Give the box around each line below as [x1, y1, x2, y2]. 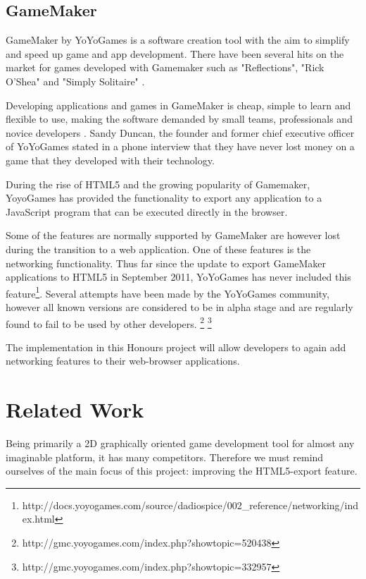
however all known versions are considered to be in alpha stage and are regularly [6, 299, 353, 314]
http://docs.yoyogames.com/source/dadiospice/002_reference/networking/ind [22, 497, 359, 512]
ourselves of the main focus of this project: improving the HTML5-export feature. [6, 463, 358, 478]
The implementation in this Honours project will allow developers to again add [6, 339, 346, 354]
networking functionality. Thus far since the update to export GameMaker [6, 255, 327, 270]
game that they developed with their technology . [6, 152, 215, 167]
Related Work [6, 395, 144, 424]
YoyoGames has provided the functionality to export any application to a [6, 190, 322, 205]
